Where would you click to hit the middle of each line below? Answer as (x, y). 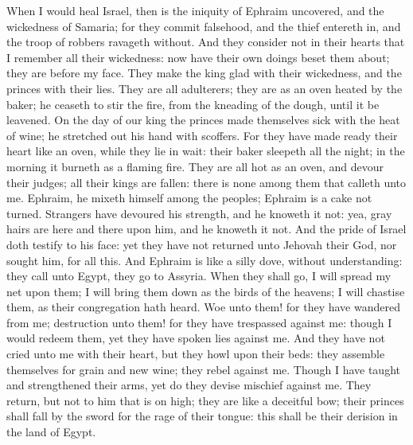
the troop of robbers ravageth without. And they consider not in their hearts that (206, 42)
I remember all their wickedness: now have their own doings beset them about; (198, 57)
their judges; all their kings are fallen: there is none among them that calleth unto (206, 182)
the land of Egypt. (51, 432)
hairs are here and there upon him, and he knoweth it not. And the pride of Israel (206, 229)
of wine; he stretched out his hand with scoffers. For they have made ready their (202, 135)
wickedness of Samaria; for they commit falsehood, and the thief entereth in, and (204, 26)
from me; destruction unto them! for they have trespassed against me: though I (199, 322)
